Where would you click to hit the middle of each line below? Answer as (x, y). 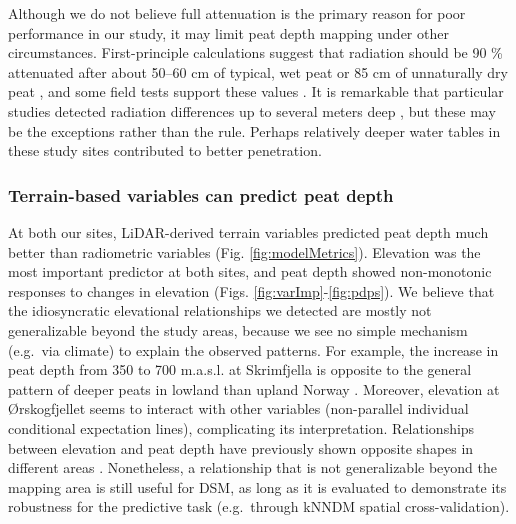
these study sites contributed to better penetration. (165, 150)
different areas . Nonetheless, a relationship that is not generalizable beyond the (252, 467)
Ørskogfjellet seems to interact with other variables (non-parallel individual (238, 408)
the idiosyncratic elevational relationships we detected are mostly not (220, 310)
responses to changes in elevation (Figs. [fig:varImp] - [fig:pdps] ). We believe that (251, 290)
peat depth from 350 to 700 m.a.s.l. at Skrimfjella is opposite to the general (240, 369)
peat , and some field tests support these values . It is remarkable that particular (256, 91)
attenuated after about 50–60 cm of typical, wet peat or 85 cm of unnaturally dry (258, 71)
